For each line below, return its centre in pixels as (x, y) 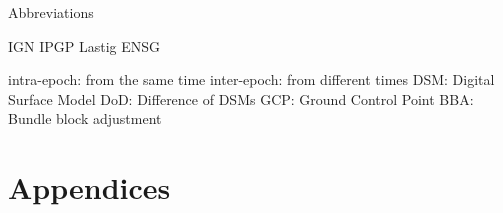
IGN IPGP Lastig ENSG (84, 45)
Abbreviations (51, 12)
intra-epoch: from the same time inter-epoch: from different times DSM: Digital (251, 79)
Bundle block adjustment (85, 118)
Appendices (89, 187)
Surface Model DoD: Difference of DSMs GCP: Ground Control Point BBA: (241, 98)
